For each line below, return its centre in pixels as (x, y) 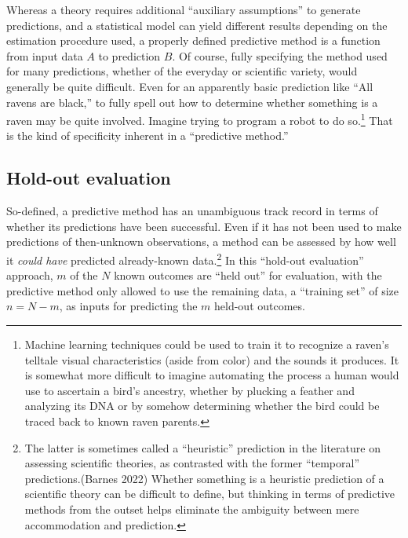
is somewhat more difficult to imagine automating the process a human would (212, 375)
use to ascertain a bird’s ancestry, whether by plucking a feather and (189, 390)
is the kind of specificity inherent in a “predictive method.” (148, 135)
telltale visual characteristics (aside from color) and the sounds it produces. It (212, 359)
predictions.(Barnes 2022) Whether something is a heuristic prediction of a (204, 478)
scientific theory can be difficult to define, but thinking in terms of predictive (210, 494)
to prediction (129, 55)
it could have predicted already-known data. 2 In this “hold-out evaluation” (185, 258)
